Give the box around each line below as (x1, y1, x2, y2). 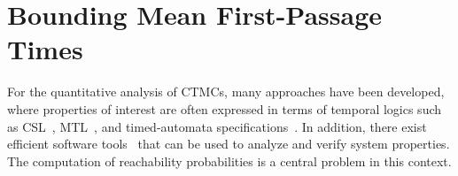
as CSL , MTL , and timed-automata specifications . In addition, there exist (7, 117, 427, 135)
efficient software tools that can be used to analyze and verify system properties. (7, 134, 450, 153)
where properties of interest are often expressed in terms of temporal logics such (7, 99, 442, 118)
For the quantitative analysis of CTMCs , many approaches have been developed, (7, 82, 445, 101)
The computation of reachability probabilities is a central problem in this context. (7, 151, 452, 170)
